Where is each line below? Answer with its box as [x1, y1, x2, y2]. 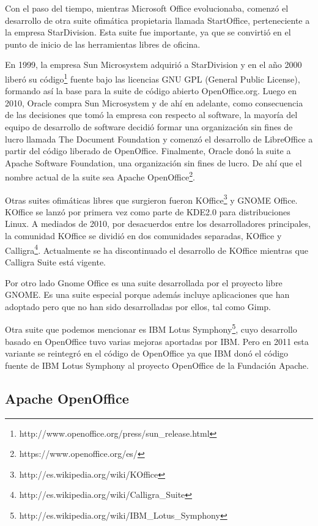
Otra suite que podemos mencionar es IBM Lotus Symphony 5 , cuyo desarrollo [5, 321, 297, 335]
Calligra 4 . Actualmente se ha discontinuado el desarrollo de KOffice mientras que [5, 242, 308, 256]
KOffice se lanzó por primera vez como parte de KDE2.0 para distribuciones [5, 205, 290, 218]
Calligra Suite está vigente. [5, 255, 106, 268]
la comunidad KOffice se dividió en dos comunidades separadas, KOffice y [5, 229, 282, 242]
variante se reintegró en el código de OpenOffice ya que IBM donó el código [5, 347, 289, 360]
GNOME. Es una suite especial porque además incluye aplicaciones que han [5, 288, 290, 301]
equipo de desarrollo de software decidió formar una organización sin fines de [5, 120, 293, 133]
